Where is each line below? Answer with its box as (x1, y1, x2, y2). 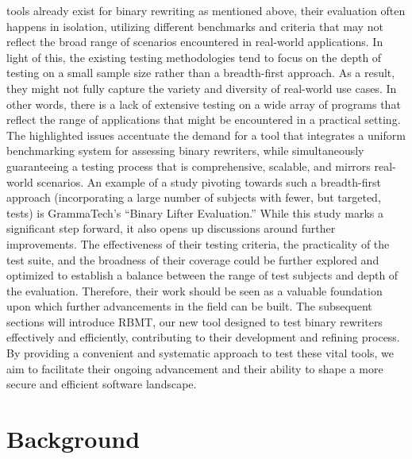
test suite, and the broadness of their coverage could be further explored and (6, 251, 379, 268)
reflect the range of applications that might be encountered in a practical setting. (6, 111, 401, 128)
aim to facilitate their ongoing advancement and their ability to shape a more (6, 360, 383, 376)
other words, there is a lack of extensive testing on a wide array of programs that (6, 95, 401, 112)
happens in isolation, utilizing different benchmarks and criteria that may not (6, 17, 383, 34)
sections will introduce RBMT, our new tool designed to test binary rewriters (6, 313, 383, 330)
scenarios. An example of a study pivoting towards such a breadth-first (37, 173, 381, 190)
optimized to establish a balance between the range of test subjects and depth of (6, 267, 399, 283)
